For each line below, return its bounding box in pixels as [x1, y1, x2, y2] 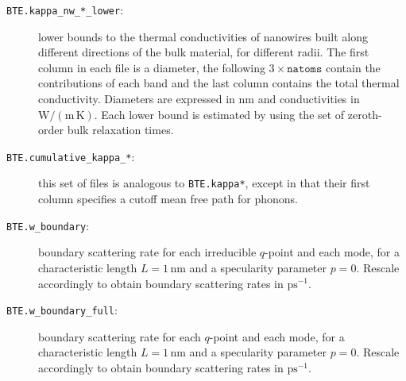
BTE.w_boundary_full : [6, 302, 118, 318]
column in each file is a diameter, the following [38, 59, 265, 75]
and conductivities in [257, 90, 360, 107]
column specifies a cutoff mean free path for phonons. [38, 190, 298, 207]
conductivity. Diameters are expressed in [38, 90, 235, 107]
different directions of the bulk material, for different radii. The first [38, 44, 369, 60]
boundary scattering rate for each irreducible [38, 244, 257, 260]
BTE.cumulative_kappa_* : [6, 148, 135, 164]
